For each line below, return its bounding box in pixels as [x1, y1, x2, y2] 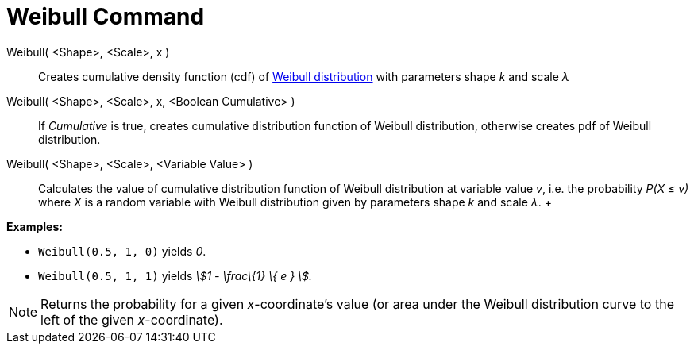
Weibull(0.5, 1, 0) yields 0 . [38, 244, 206, 258]
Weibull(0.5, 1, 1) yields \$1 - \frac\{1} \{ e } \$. [38, 268, 313, 283]
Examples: [6, 219, 63, 233]
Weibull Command [6, 3, 205, 30]
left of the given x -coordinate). [40, 311, 223, 328]
